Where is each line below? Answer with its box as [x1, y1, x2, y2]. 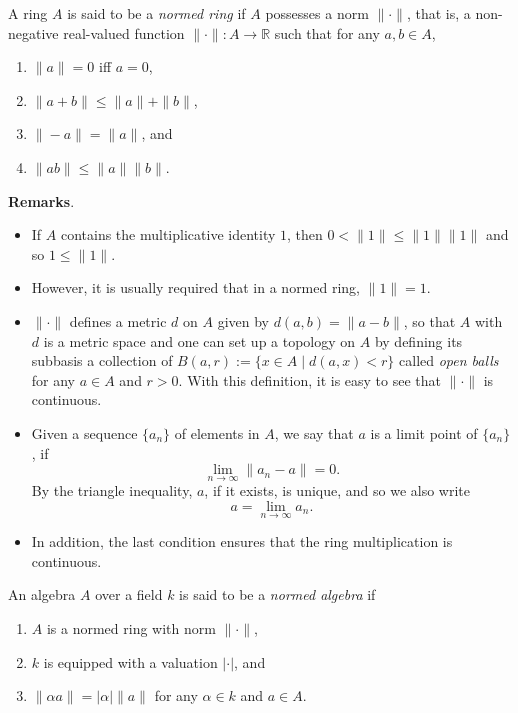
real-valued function [63, 22, 185, 43]
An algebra [8, 584, 76, 605]
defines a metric [69, 310, 167, 331]
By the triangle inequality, [31, 480, 193, 501]
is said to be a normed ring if [67, 3, 246, 23]
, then [287, 224, 323, 245]
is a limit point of [370, 422, 478, 443]
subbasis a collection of [31, 350, 173, 371]
